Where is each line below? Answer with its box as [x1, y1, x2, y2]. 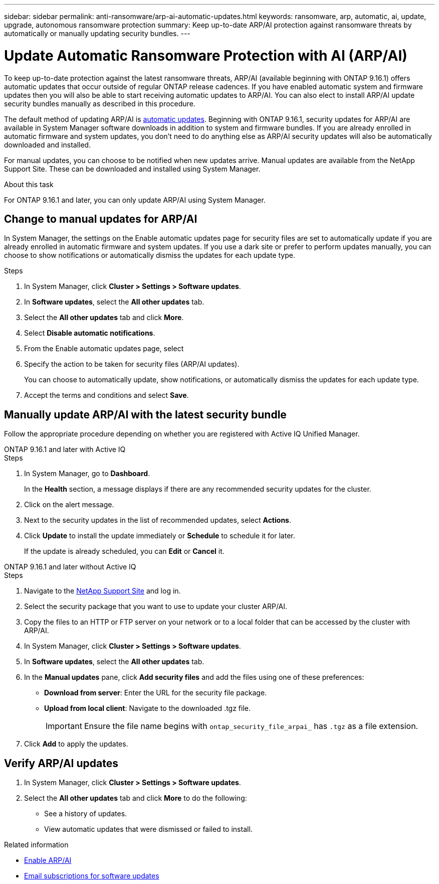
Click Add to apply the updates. [24, 740, 128, 749]
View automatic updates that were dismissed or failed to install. [44, 825, 253, 834]
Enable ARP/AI [24, 856, 72, 865]
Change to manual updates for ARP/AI [4, 212, 197, 225]
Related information [4, 840, 69, 849]
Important [46, 721, 82, 731]
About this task [4, 180, 54, 189]
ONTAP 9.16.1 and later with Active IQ [4, 445, 126, 454]
